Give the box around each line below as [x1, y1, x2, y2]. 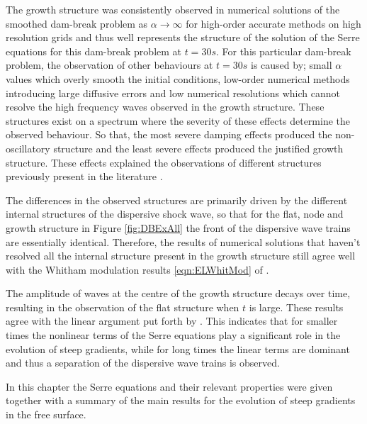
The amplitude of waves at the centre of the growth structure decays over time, [6, 286, 351, 301]
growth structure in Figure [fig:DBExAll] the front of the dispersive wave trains [6, 220, 351, 235]
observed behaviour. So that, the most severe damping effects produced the [6, 127, 332, 142]
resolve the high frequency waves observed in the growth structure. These [6, 99, 324, 114]
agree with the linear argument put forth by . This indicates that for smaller [6, 313, 338, 328]
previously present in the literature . [6, 169, 163, 184]
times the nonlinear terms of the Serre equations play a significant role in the [6, 328, 341, 342]
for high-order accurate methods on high [186, 16, 361, 30]
